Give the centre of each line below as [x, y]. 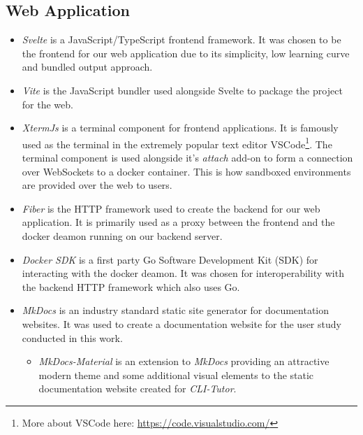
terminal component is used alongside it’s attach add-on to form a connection [187, 158]
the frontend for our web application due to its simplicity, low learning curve [186, 53]
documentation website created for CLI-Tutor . [138, 388]
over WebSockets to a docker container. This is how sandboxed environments [186, 171]
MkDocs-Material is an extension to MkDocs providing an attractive [184, 361]
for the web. [47, 104]
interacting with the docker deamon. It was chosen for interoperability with [183, 273]
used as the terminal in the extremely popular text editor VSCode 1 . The [177, 143]
